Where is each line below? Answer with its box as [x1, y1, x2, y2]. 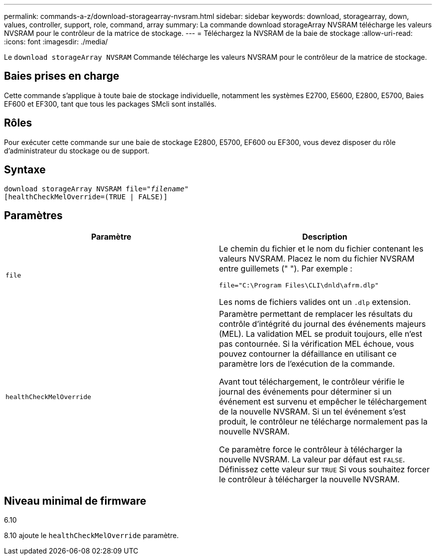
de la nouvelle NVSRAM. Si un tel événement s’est [219, 407, 406, 417]
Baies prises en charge [4, 70, 119, 83]
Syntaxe [4, 163, 46, 176]
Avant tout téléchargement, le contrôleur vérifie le [219, 377, 405, 387]
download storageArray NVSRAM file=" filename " [4, 184, 189, 193]
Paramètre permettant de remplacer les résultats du [219, 309, 413, 319]
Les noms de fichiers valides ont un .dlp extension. [219, 297, 411, 307]
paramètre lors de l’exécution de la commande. [219, 359, 395, 369]
